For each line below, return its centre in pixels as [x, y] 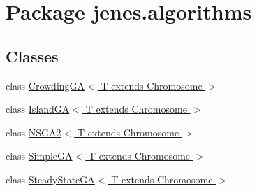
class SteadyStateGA [50, 179]
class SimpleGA [39, 156]
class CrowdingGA [45, 85]
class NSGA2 [34, 132]
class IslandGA [38, 109]
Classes [32, 56]
